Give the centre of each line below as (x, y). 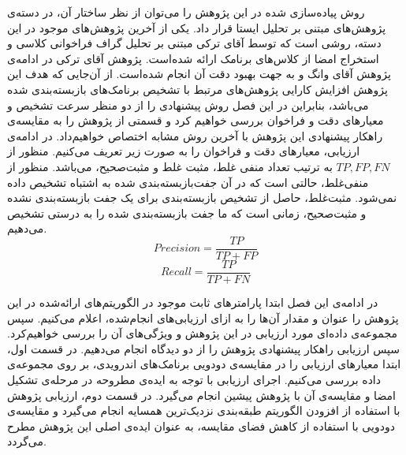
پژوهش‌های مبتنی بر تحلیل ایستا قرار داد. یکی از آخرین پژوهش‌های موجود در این (197, 27)
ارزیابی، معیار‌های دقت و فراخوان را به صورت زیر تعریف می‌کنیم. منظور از (184, 151)
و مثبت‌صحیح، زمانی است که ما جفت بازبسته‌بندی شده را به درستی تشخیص (187, 213)
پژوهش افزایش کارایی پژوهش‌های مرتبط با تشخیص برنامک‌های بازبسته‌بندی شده (197, 89)
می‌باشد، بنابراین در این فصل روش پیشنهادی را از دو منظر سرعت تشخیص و (188, 104)
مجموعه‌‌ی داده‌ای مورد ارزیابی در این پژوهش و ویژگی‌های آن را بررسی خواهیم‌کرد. (202, 333)
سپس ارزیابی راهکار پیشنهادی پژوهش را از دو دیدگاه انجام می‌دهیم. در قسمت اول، (204, 348)
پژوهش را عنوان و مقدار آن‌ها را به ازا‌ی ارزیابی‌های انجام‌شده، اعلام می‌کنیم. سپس (203, 317)
